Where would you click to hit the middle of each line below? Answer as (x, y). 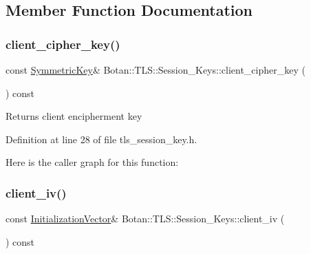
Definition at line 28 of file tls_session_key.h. (101, 139)
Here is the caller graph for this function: (92, 162)
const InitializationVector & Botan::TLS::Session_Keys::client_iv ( (145, 219)
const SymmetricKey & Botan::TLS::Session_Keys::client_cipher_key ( (155, 70)
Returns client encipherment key (74, 116)
